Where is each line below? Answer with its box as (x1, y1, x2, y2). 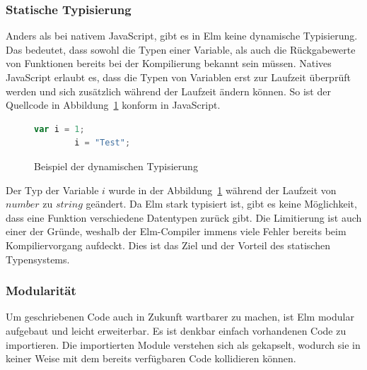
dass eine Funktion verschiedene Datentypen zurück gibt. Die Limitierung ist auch (6, 210, 362, 225)
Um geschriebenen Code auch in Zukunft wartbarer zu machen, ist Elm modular (6, 309, 354, 324)
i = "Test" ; (74, 138, 131, 148)
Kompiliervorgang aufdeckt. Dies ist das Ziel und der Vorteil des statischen (6, 237, 330, 252)
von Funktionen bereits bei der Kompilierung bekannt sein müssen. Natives (6, 56, 332, 71)
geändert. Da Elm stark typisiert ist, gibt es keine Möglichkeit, (86, 196, 357, 211)
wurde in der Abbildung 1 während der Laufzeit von (108, 182, 337, 197)
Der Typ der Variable (6, 182, 99, 197)
